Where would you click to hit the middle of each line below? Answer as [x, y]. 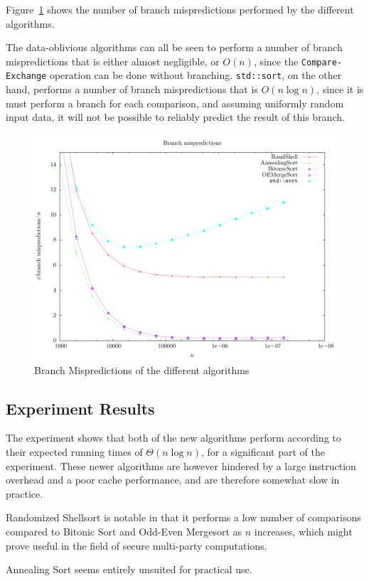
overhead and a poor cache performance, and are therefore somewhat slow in [173, 480]
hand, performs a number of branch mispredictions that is [132, 89]
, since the [276, 61]
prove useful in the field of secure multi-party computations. [137, 545]
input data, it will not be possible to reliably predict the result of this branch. [175, 117]
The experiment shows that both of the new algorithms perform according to [173, 438]
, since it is [340, 89]
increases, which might [303, 531]
